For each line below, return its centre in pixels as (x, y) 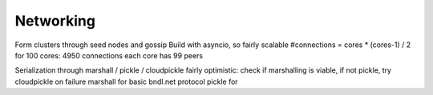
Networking (55, 21)
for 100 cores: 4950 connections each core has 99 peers (109, 55)
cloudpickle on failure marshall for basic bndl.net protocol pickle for (126, 81)
